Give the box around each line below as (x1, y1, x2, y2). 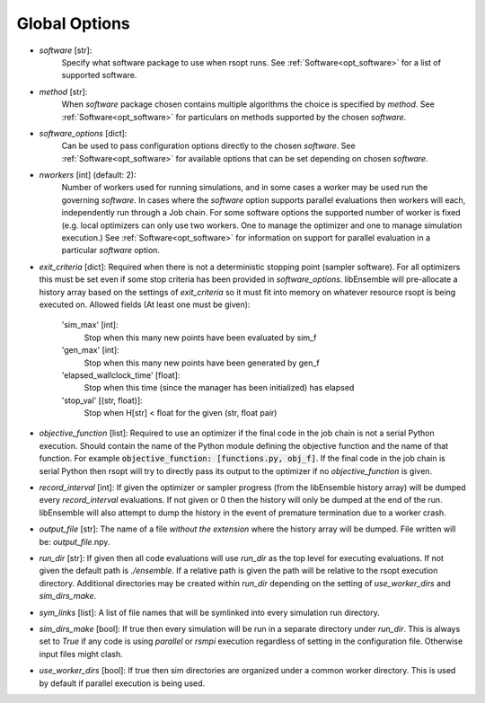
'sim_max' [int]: (61, 320, 119, 330)
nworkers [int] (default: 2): (39, 170, 137, 180)
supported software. (61, 70, 137, 81)
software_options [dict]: (39, 127, 128, 138)
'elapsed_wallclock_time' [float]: (61, 369, 181, 381)
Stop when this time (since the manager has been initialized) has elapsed (84, 382, 355, 393)
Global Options (16, 13, 130, 33)
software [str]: (39, 45, 93, 56)
